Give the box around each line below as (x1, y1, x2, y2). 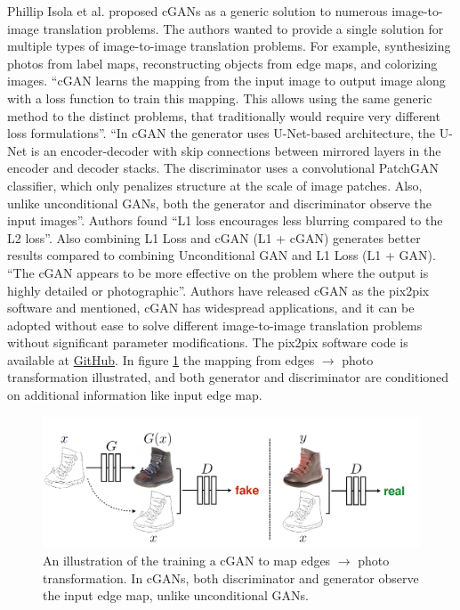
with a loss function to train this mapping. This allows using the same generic (7, 88, 432, 107)
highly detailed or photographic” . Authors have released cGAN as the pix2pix (7, 281, 430, 299)
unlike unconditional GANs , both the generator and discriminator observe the (7, 193, 432, 212)
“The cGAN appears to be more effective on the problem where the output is (7, 263, 429, 281)
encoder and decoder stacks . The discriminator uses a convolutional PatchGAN (7, 159, 439, 177)
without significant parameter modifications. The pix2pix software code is (7, 333, 408, 352)
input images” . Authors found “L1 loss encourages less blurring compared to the (7, 211, 443, 230)
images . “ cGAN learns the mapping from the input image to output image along (7, 71, 446, 90)
